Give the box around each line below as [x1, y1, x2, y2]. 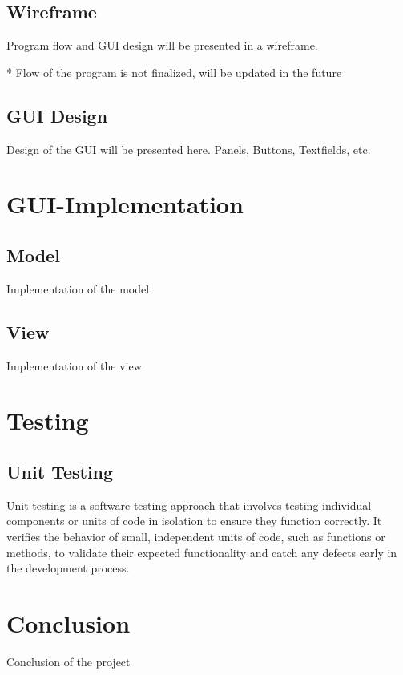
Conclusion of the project [6, 653, 131, 669]
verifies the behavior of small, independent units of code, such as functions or [6, 527, 385, 544]
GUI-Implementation [6, 188, 244, 220]
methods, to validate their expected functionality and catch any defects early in [6, 544, 397, 560]
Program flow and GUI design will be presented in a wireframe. [6, 37, 318, 54]
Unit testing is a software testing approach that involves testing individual [6, 496, 372, 513]
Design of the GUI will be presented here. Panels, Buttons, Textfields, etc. [6, 140, 371, 157]
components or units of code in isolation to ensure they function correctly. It [6, 512, 382, 529]
